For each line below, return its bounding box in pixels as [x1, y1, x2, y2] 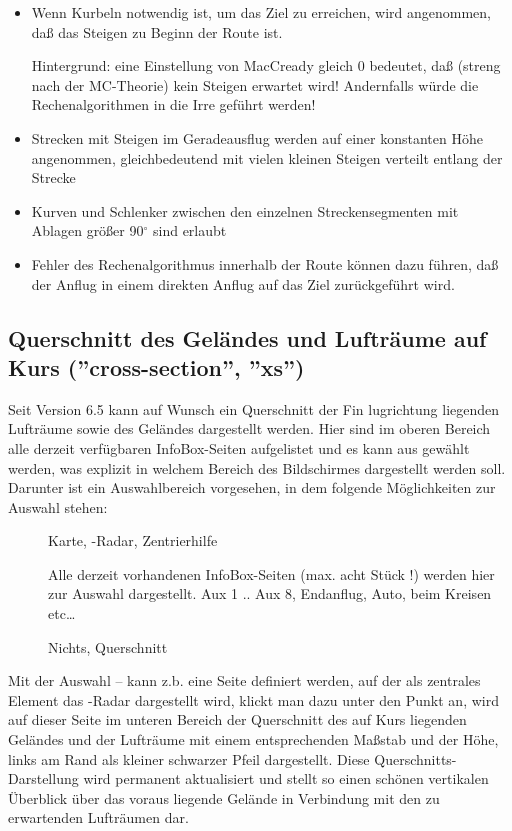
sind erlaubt [152, 220, 227, 241]
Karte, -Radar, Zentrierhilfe [48, 530, 218, 551]
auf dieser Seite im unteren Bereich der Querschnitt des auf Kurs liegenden [8, 709, 467, 730]
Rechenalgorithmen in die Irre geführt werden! [31, 94, 316, 115]
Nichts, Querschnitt [48, 636, 168, 657]
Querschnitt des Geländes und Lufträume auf [8, 322, 487, 353]
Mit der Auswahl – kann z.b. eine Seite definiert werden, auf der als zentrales [8, 670, 481, 691]
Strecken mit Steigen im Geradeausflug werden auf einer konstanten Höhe [31, 127, 483, 148]
